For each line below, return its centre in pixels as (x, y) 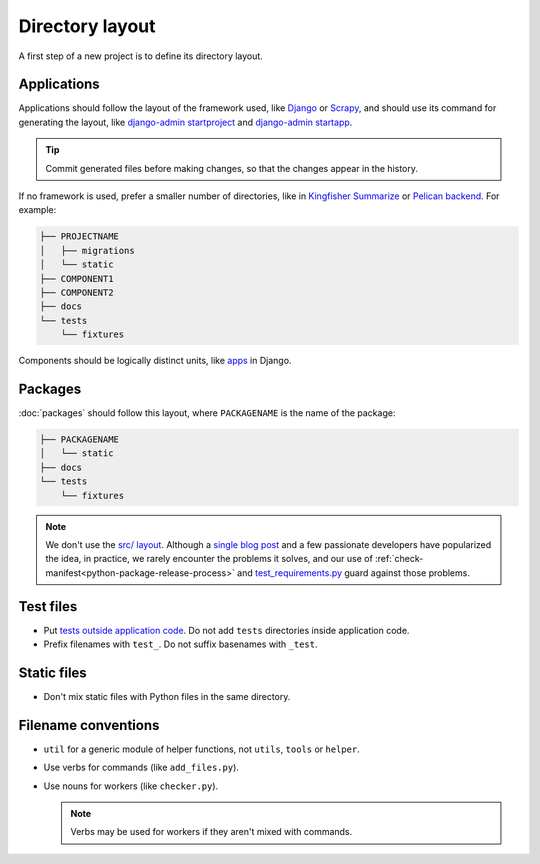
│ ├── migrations (87, 250)
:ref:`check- (399, 559)
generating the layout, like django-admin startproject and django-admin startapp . (185, 122)
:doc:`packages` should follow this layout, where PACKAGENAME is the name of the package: (207, 413)
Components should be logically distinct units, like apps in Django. (155, 361)
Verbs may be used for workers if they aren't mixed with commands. (211, 832)
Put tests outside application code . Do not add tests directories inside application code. (226, 630)
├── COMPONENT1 (76, 278)
